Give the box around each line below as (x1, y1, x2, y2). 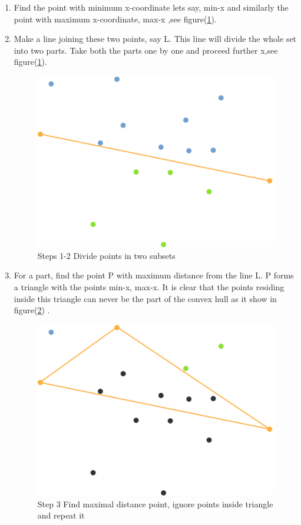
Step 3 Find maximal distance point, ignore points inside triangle (37, 497, 273, 510)
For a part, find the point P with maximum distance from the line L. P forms (14, 269, 294, 281)
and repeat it (37, 509, 85, 521)
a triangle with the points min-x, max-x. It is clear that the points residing (14, 281, 285, 293)
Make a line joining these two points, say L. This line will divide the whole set (14, 32, 297, 45)
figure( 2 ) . (14, 304, 50, 316)
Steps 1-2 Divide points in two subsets (37, 249, 176, 261)
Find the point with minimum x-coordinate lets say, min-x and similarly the (14, 1, 289, 13)
